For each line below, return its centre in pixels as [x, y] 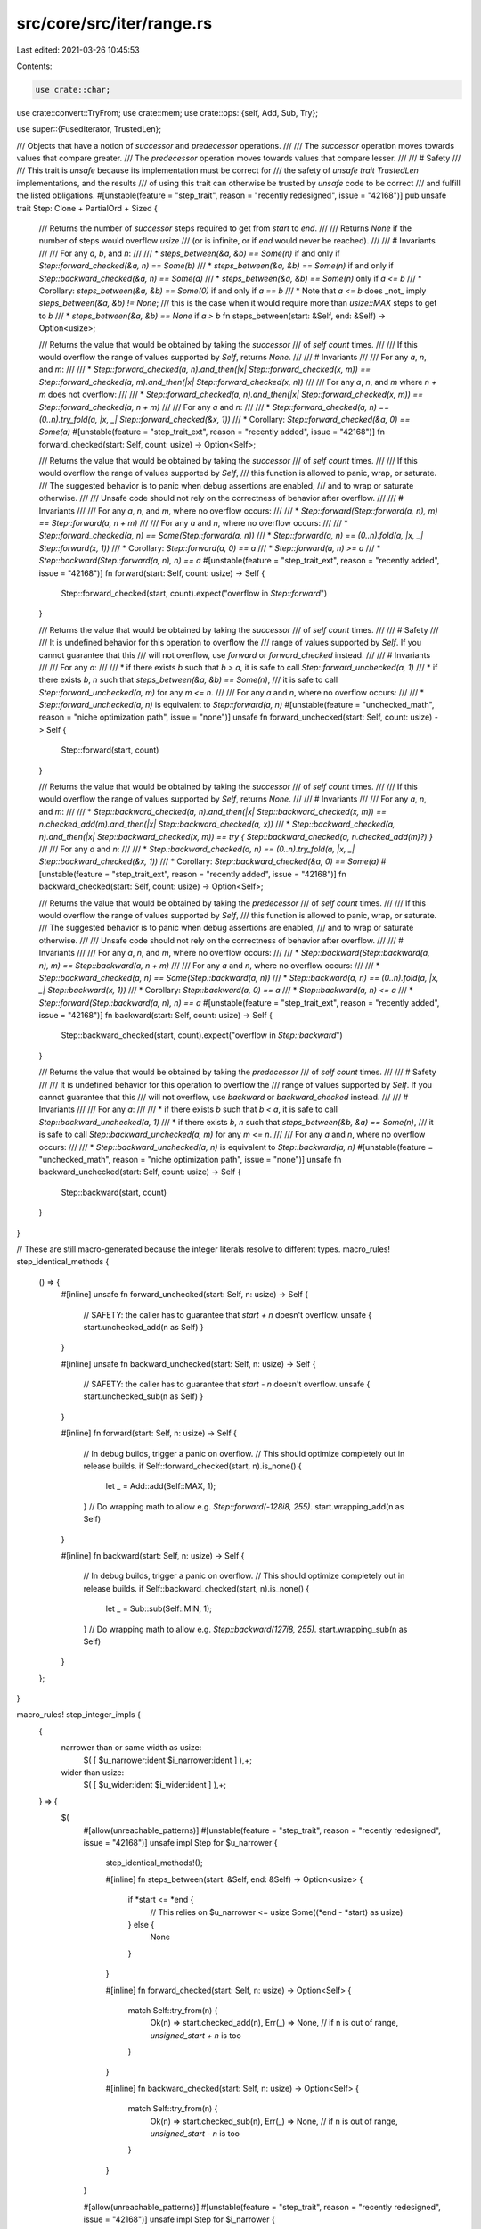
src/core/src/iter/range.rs [114, 23]
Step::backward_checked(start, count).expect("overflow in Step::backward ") [202, 1035]
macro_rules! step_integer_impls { [79, 1715]
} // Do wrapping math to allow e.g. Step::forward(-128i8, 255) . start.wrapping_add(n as [244, 1506]
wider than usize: [93, 1773]
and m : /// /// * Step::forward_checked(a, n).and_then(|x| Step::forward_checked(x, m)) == [205, 369]
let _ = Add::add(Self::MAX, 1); [161, 1486]
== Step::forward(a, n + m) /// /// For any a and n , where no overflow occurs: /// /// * [194, 523]
